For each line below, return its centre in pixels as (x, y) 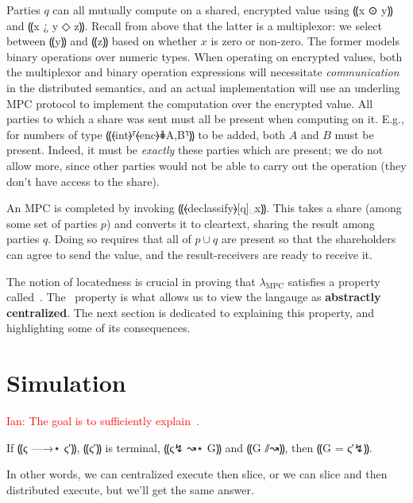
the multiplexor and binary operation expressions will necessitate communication (203, 72)
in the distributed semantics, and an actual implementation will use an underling (203, 87)
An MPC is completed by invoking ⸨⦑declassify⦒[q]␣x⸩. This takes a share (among (204, 208)
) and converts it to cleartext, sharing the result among (240, 223)
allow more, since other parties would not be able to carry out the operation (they (206, 165)
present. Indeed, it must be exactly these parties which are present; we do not (195, 150)
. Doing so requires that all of (120, 239)
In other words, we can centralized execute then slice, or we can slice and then (197, 474)
